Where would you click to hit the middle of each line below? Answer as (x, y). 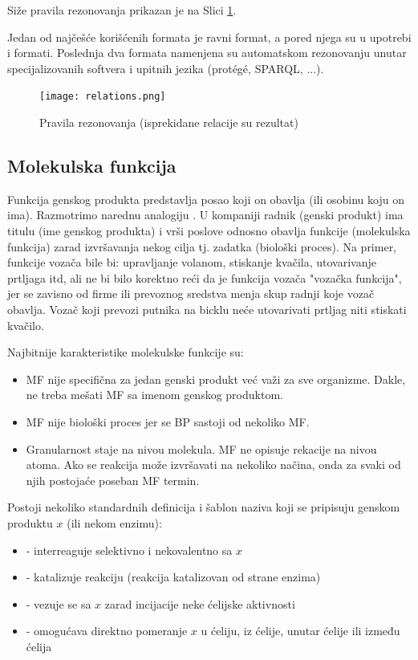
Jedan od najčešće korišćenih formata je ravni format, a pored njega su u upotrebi (209, 37)
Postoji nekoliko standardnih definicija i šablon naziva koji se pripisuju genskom (204, 507)
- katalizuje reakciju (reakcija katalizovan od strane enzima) (173, 577)
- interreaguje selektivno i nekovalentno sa (129, 550)
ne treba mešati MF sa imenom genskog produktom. (154, 395)
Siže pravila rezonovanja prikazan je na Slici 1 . (122, 10)
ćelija (39, 646)
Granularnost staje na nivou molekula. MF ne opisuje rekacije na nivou (201, 448)
